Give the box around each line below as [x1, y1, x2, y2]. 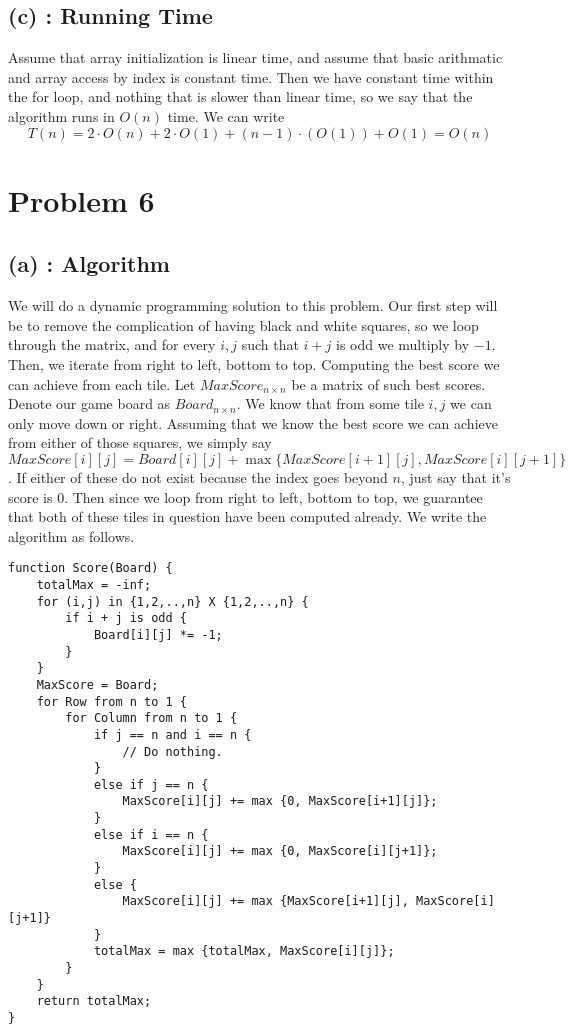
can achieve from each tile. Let [8, 373, 196, 394]
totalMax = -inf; [36, 577, 152, 592]
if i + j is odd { [65, 611, 187, 626]
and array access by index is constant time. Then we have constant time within [8, 66, 494, 87]
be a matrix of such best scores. [291, 373, 486, 394]
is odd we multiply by [335, 334, 470, 355]
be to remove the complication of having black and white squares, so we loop [8, 314, 479, 335]
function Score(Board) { [8, 561, 173, 576]
